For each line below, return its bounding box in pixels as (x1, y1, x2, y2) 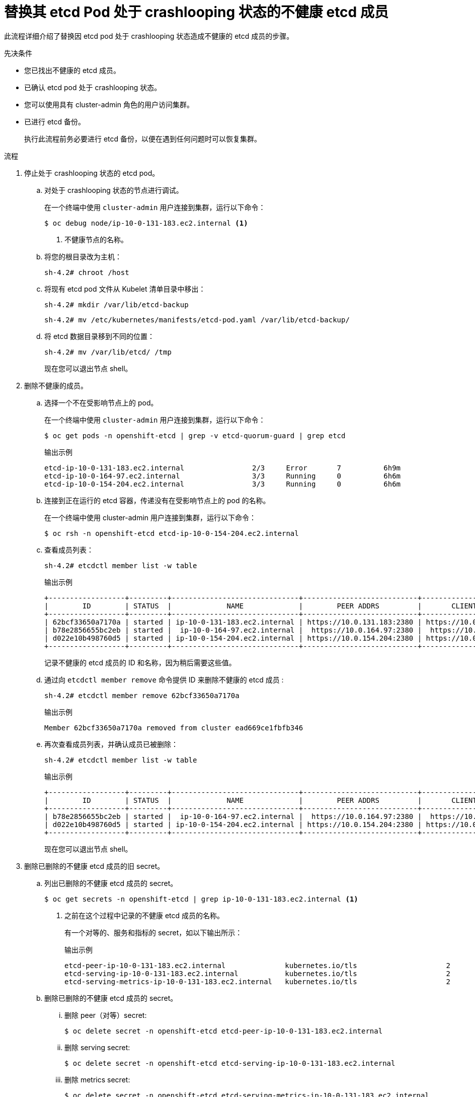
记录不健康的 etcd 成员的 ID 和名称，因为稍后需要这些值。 (44, 658, 236, 667)
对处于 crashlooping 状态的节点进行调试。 (44, 185, 183, 194)
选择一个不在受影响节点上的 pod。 (44, 398, 158, 407)
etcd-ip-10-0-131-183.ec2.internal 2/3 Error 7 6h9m (44, 463, 401, 472)
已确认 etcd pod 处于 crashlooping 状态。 (24, 83, 162, 92)
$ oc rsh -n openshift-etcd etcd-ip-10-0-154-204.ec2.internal (44, 529, 299, 537)
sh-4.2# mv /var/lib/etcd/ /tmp (44, 348, 172, 356)
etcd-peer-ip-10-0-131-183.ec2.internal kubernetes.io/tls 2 (64, 961, 451, 970)
